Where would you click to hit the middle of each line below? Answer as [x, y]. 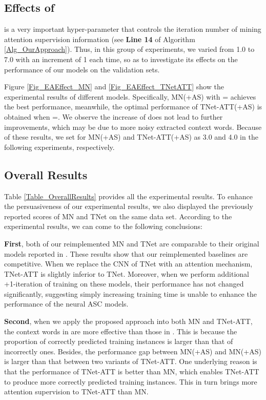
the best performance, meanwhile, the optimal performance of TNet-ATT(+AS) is [133, 107]
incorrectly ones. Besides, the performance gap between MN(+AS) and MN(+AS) [133, 351]
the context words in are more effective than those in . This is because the [121, 331]
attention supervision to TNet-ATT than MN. [76, 392]
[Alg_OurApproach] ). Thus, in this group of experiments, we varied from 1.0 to [129, 49]
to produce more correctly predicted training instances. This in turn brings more [131, 381]
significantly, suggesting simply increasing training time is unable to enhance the [130, 293]
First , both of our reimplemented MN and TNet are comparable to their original [132, 243]
